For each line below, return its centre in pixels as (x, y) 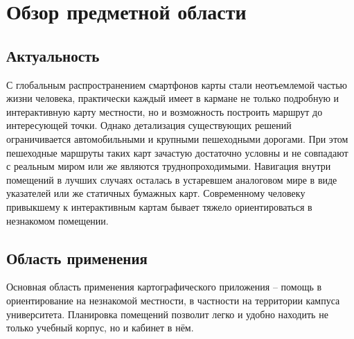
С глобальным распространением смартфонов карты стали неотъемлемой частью (177, 84)
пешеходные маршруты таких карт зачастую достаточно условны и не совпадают (177, 152)
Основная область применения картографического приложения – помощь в (164, 287)
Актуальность (53, 55)
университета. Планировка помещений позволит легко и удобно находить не (167, 314)
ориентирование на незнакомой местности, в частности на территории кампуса (173, 300)
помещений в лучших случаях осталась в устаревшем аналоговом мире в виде (172, 179)
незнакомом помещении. (57, 220)
